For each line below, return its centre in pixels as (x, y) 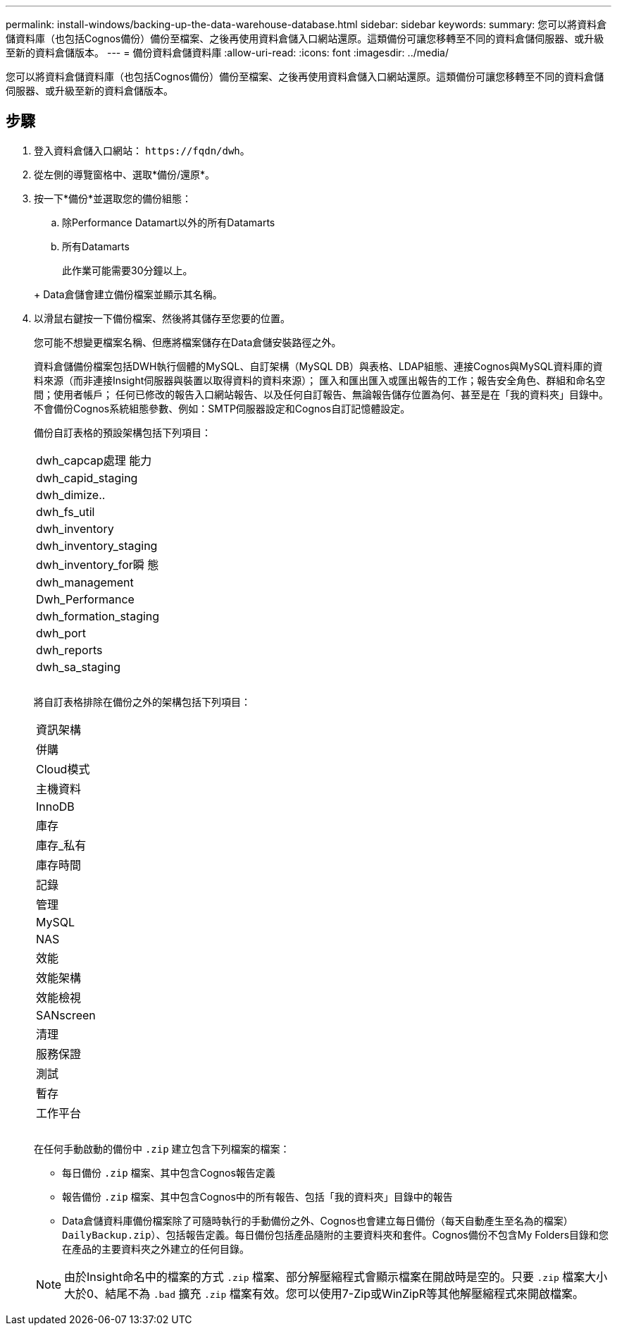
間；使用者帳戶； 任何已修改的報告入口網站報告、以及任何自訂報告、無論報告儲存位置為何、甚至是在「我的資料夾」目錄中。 (321, 394)
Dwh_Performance (85, 599)
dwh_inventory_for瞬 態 (98, 564)
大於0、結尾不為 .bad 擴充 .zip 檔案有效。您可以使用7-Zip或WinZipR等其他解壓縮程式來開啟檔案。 (324, 1293)
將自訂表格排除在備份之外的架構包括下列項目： (142, 701)
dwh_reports (69, 650)
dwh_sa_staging (79, 667)
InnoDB (55, 806)
